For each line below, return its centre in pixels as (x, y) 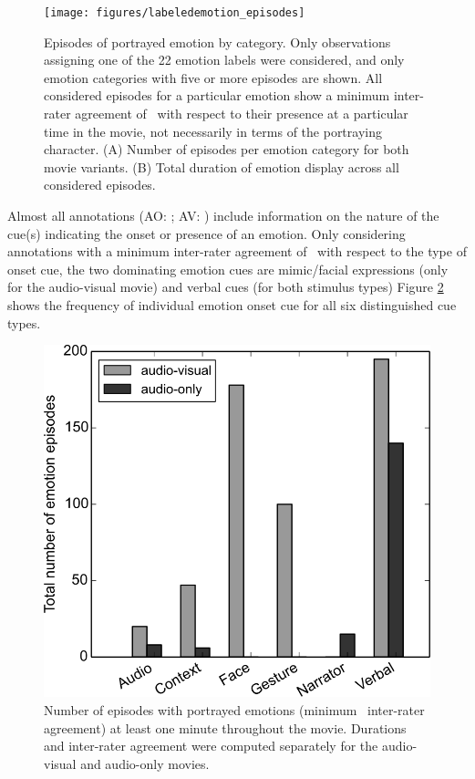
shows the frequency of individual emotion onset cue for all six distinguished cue (232, 304)
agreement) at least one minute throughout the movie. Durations (225, 727)
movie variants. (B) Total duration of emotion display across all (222, 166)
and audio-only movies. (145, 763)
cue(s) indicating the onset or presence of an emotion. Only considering (207, 233)
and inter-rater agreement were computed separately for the (211, 746)
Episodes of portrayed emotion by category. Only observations (217, 42)
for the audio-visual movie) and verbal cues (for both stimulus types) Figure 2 (226, 287)
